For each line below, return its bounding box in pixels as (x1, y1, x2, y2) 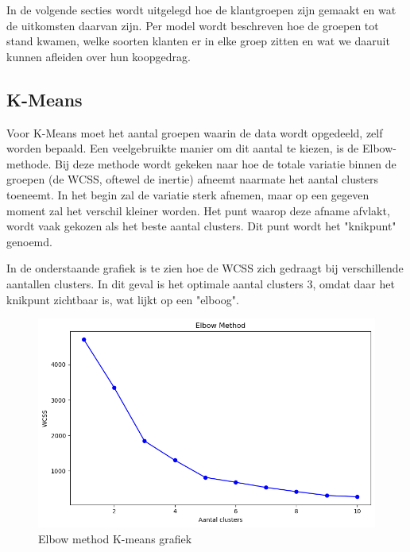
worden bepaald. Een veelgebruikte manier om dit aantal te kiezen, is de (6, 140, 359, 156)
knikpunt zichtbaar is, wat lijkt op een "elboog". (6, 291, 239, 307)
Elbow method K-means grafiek (38, 530, 192, 546)
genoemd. (6, 233, 52, 249)
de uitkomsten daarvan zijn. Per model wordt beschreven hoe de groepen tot (6, 17, 379, 33)
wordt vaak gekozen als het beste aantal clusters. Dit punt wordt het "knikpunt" (6, 218, 396, 234)
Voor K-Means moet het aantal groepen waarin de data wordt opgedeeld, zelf (6, 124, 383, 141)
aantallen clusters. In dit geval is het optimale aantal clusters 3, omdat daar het (6, 275, 395, 291)
